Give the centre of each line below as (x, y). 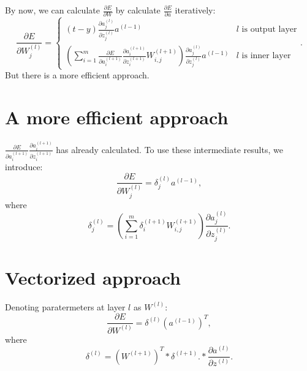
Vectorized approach (93, 277)
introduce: (24, 166)
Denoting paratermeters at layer (65, 306)
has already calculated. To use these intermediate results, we (169, 149)
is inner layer (266, 56)
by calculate (138, 10)
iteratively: (195, 10)
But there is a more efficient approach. (77, 75)
